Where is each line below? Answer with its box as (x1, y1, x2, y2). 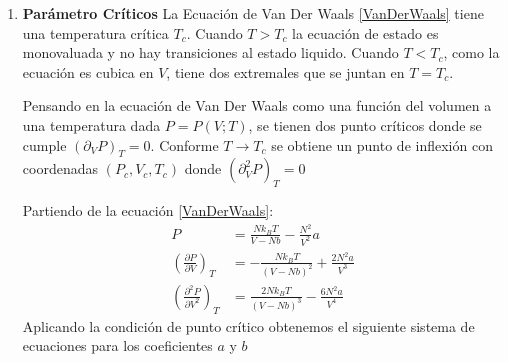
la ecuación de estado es (292, 22, 439, 43)
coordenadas (22, 158, 98, 179)
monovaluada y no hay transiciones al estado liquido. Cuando (22, 42, 399, 63)
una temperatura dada (22, 114, 161, 135)
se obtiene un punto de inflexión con (271, 134, 493, 155)
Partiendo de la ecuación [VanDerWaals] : (22, 200, 274, 221)
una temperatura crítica (22, 22, 169, 43)
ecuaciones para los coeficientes (22, 335, 213, 356)
